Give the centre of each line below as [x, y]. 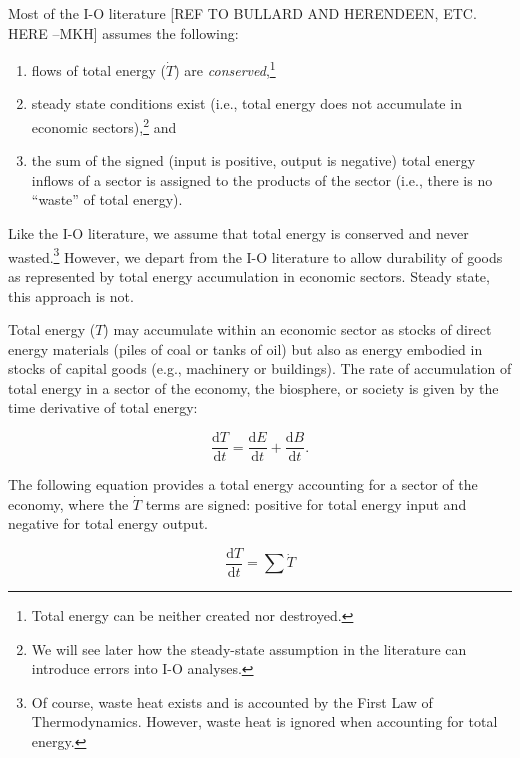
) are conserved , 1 [225, 68]
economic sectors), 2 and [104, 125]
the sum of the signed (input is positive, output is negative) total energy [253, 160]
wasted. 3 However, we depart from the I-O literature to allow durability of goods [255, 255]
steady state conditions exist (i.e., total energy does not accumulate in [246, 103]
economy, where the [68, 503]
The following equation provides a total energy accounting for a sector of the [243, 484]
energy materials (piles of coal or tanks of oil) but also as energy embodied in [245, 348]
